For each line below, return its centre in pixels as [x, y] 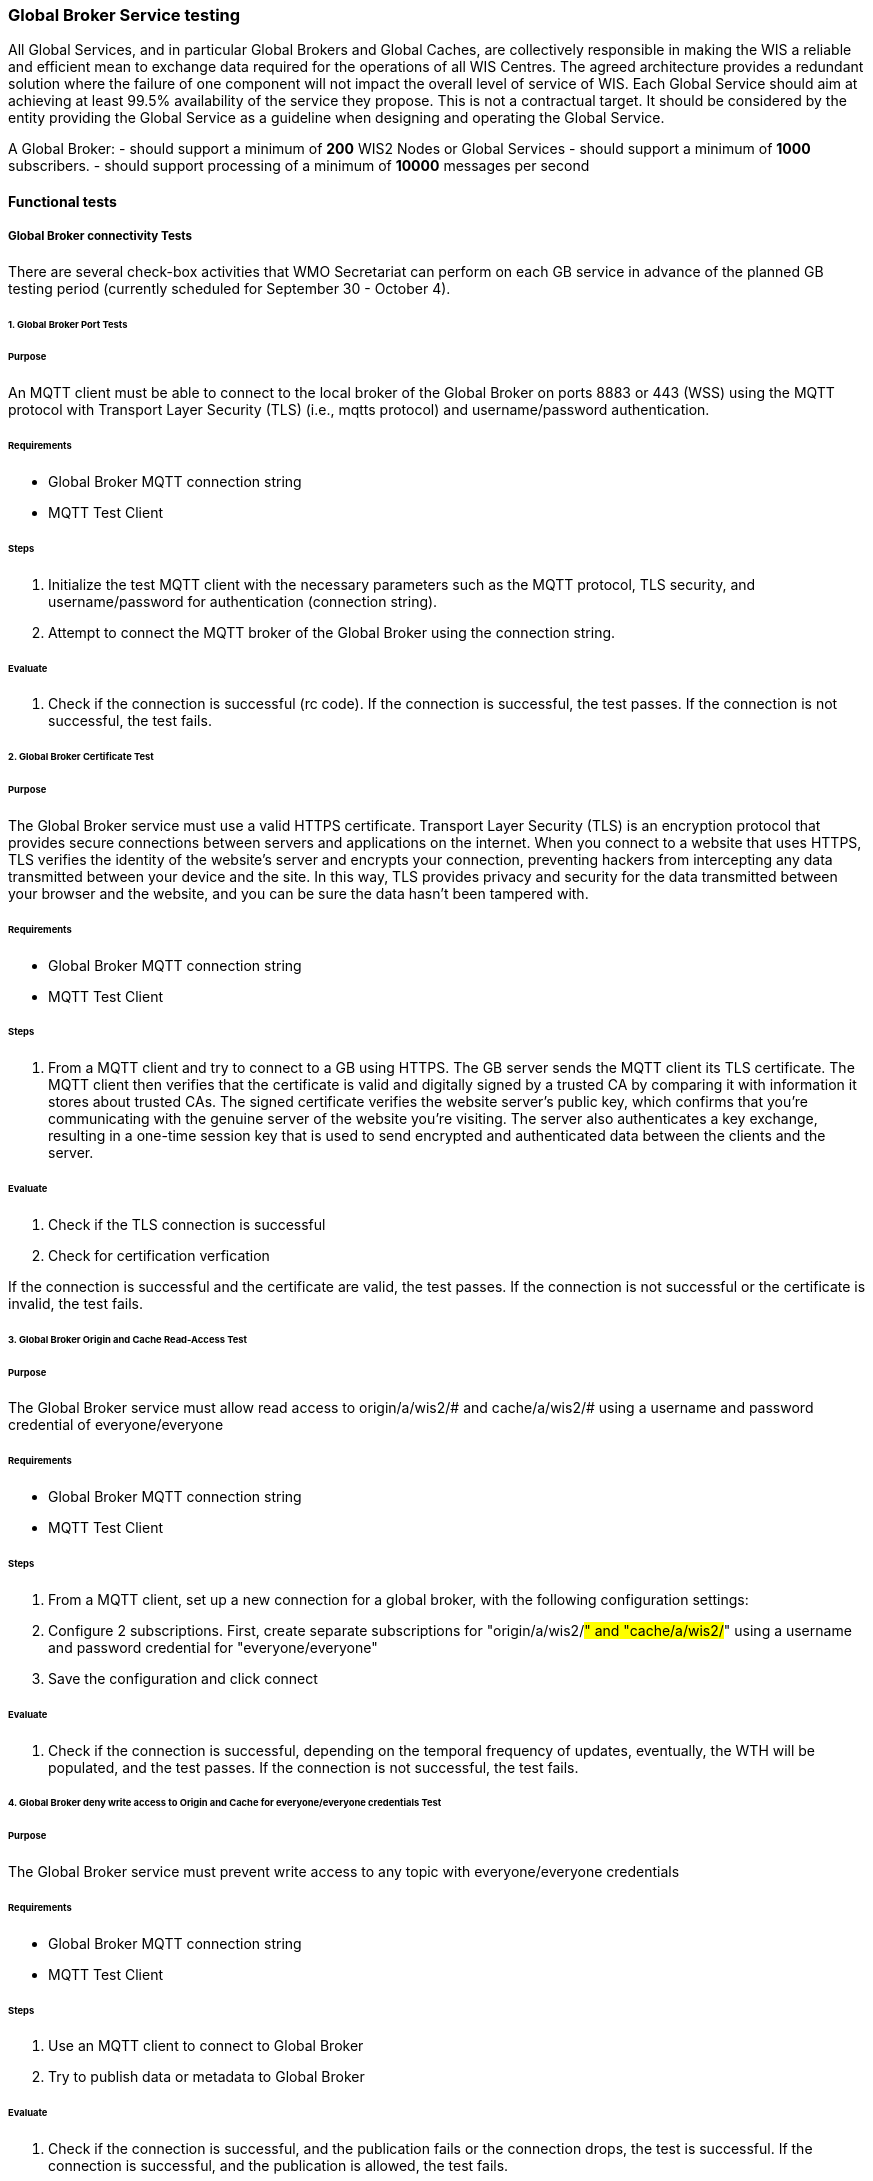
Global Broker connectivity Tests [100, 236]
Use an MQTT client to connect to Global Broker [206, 2046]
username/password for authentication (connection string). [243, 601]
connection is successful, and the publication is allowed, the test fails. [278, 2166]
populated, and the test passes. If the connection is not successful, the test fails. [313, 1767]
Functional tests [62, 201]
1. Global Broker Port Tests [68, 324]
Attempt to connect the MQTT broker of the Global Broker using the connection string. [332, 632]
